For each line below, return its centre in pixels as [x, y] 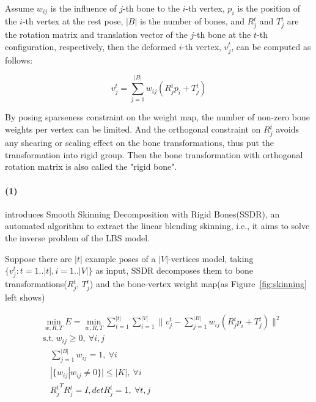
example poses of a [120, 258]
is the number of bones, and [192, 20]
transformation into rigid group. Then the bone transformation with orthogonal [154, 154]
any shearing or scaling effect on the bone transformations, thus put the [139, 143]
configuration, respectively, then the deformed [91, 46]
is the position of [269, 8]
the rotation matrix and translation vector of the [96, 34]
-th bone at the [222, 34]
